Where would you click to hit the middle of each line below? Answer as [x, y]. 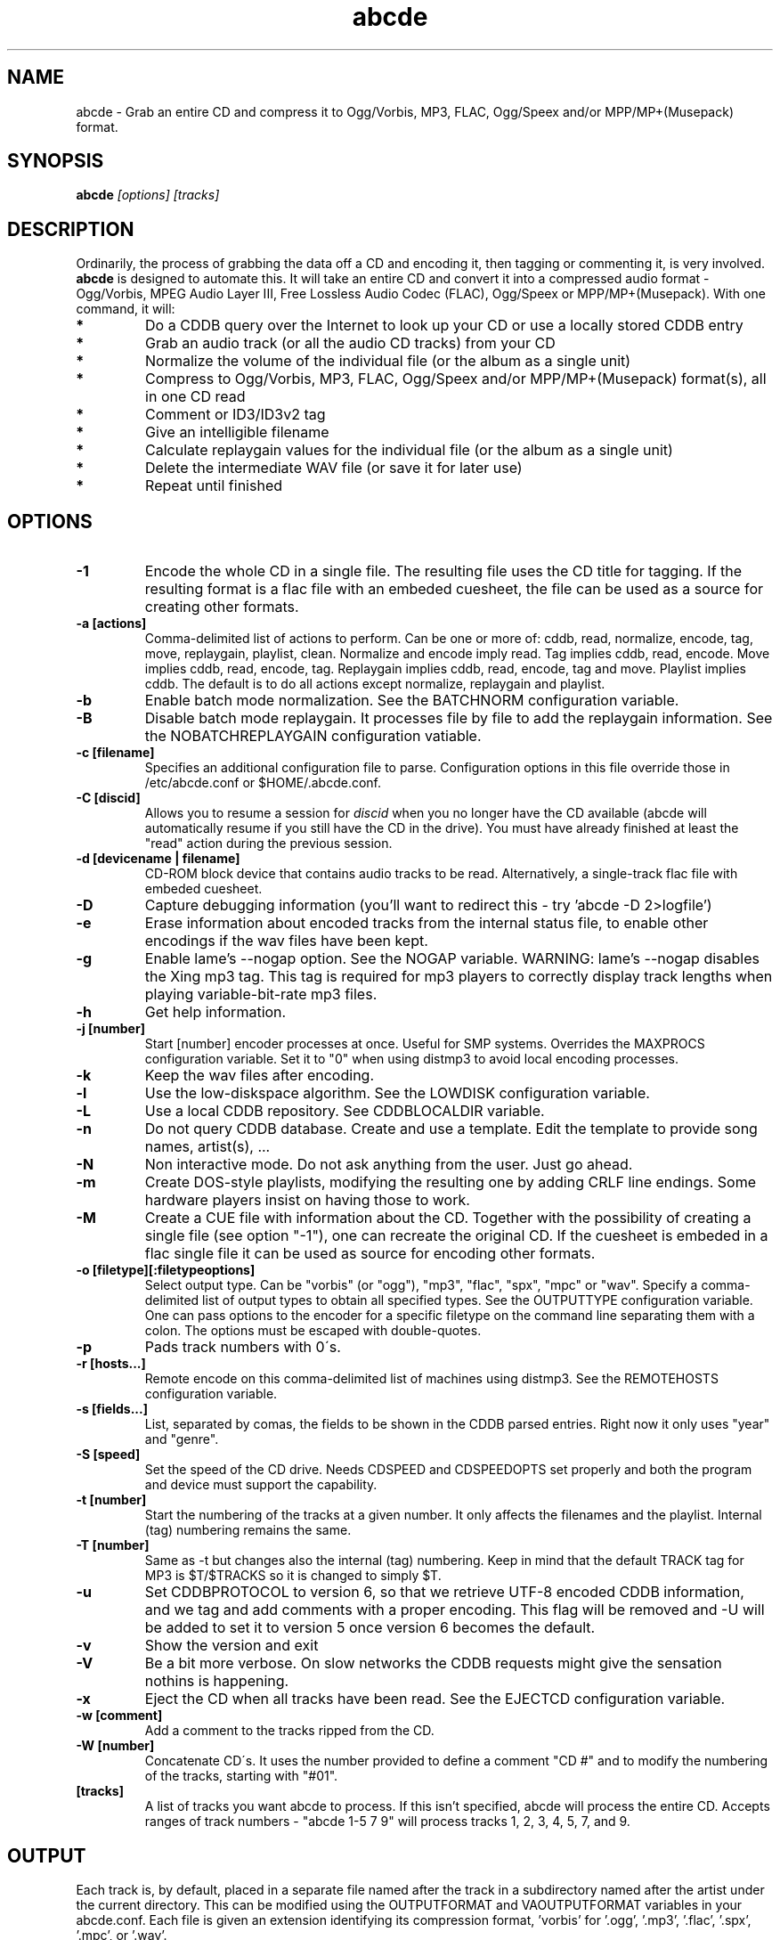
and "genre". [182, 1439]
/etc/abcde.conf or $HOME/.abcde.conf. [263, 783]
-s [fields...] [112, 1409]
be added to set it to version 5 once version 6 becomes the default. [370, 1628]
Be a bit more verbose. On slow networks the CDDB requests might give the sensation [433, 1663]
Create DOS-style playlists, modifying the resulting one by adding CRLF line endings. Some [450, 1182]
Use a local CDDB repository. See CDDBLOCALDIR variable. [345, 1111]
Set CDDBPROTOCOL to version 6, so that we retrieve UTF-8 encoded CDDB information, [444, 1592]
